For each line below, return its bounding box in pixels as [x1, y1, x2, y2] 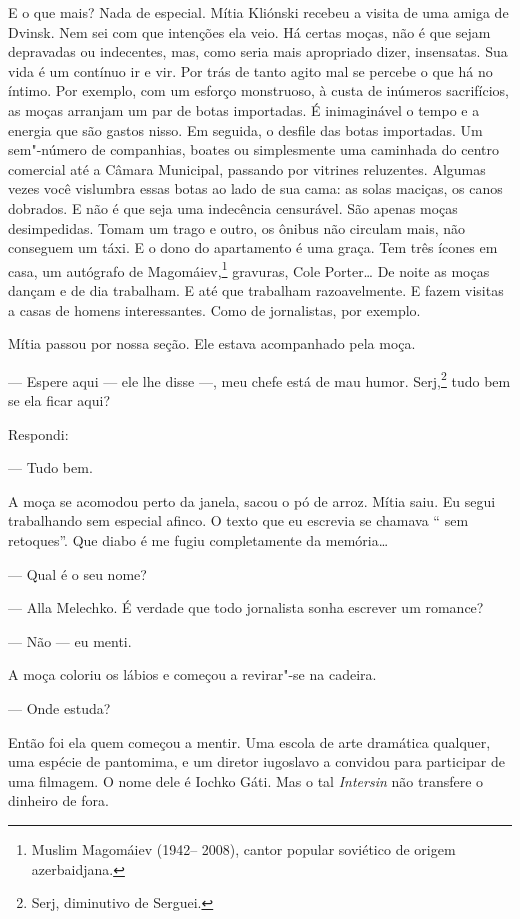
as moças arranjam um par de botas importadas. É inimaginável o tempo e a [8, 99, 480, 120]
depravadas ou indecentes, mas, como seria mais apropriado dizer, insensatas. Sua [8, 41, 508, 62]
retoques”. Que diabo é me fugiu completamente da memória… [8, 529, 389, 550]
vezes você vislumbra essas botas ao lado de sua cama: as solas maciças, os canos [8, 178, 503, 199]
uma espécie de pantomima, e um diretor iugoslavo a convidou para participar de [8, 751, 505, 772]
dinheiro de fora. [8, 790, 109, 811]
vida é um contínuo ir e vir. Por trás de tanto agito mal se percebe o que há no [8, 60, 493, 81]
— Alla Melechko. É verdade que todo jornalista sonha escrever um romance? [8, 597, 484, 618]
